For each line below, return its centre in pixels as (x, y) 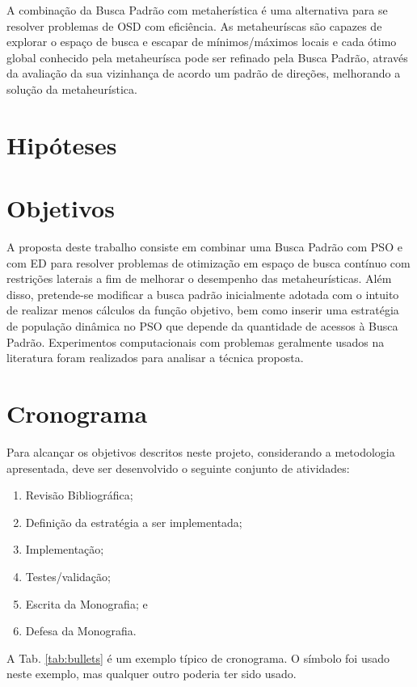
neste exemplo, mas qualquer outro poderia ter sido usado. (152, 674)
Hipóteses (62, 144)
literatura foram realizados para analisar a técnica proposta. (155, 358)
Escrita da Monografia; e (86, 603)
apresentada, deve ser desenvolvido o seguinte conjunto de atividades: (178, 468)
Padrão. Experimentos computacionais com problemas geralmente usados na (196, 341)
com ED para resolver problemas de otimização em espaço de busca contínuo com (208, 262)
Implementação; (65, 549)
